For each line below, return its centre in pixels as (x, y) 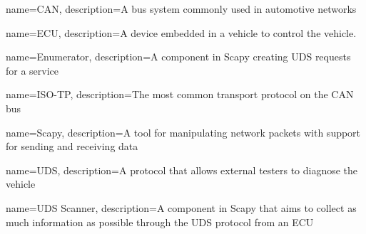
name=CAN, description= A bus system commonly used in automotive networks (181, 9)
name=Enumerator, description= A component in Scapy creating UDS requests (178, 57)
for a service (32, 70)
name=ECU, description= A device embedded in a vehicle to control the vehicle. (181, 32)
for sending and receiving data (72, 146)
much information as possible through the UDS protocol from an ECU (160, 222)
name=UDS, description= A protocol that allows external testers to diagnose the (182, 170)
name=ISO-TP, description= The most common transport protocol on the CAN (180, 94)
